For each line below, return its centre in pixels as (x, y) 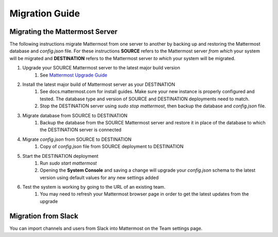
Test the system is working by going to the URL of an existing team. (94, 187)
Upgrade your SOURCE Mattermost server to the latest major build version (101, 68)
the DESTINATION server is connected (81, 130)
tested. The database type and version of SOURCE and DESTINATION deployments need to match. (145, 99)
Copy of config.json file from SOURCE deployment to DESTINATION (112, 147)
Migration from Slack (44, 216)
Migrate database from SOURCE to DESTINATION (75, 115)
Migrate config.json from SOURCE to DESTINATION (77, 139)
